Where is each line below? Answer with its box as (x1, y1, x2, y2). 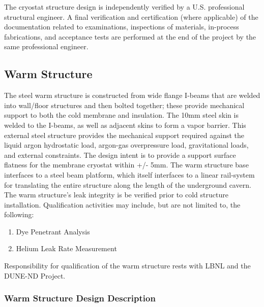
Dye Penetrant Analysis (16, 226, 90, 236)
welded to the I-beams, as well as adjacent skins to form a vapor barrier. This (4, 119, 246, 130)
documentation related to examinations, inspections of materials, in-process (4, 21, 239, 32)
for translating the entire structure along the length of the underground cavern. (4, 179, 251, 190)
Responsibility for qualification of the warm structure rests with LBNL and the (4, 260, 251, 271)
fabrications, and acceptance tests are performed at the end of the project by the (4, 31, 256, 42)
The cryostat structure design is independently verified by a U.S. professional (4, 2, 245, 12)
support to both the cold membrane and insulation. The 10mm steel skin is (4, 110, 239, 120)
